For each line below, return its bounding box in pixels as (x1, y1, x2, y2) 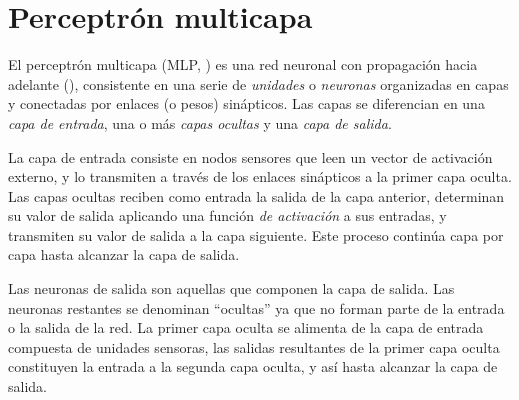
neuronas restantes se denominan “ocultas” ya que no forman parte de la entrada (8, 297, 505, 318)
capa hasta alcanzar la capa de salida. (8, 244, 240, 265)
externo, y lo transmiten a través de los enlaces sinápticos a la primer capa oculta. (8, 166, 512, 187)
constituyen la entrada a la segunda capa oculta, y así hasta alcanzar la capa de (8, 356, 498, 377)
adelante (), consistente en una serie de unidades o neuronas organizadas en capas (8, 73, 509, 94)
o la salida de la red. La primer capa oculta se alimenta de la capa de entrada (8, 317, 484, 338)
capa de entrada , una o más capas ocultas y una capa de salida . (8, 112, 392, 133)
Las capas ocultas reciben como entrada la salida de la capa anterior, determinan (8, 185, 505, 206)
